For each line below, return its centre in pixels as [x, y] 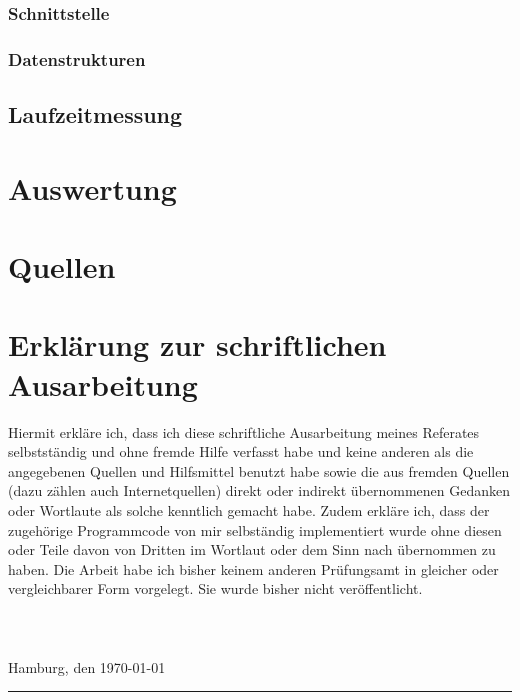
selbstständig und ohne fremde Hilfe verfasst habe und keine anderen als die [241, 451]
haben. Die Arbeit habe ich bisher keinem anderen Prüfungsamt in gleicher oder [253, 568]
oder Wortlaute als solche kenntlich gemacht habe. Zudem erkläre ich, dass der [249, 509]
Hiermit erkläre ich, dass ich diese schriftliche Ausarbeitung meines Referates [244, 431]
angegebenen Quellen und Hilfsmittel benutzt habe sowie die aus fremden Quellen [259, 470]
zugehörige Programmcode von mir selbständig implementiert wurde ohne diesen [255, 529]
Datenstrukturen [77, 58]
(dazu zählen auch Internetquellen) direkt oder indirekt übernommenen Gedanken [259, 490]
